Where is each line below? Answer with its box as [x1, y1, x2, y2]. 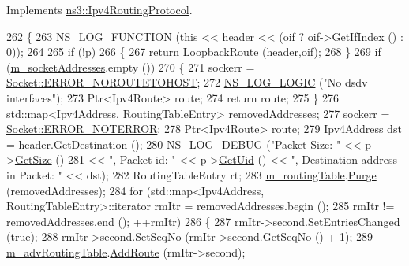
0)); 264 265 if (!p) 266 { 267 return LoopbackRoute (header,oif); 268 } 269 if [6, 43, 381, 60]
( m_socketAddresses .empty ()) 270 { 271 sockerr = [6, 58, 255, 75]
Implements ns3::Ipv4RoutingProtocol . [6, 2, 193, 17]
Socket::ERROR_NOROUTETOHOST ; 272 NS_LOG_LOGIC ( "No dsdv [6, 74, 368, 91]
